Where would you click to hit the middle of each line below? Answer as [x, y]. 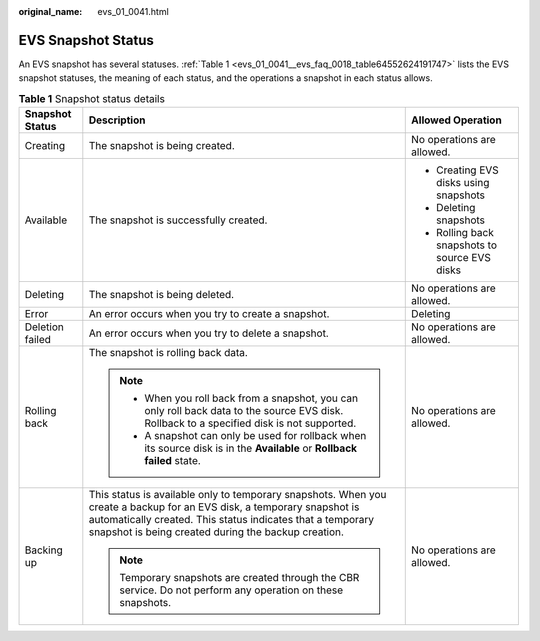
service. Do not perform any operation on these [231, 590]
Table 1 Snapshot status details [91, 98]
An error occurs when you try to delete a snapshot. [208, 333]
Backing [44, 550]
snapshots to [466, 245]
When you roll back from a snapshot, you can [251, 398]
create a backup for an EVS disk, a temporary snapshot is [224, 507]
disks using [463, 183]
